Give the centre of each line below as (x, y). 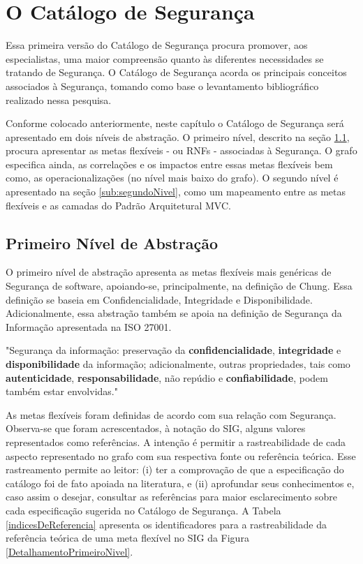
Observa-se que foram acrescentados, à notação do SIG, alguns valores (156, 428)
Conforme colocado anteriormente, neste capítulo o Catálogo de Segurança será (175, 123)
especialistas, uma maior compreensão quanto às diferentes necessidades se (165, 58)
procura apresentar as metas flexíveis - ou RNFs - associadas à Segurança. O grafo (181, 150)
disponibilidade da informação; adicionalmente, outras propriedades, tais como (178, 364)
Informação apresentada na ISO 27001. (89, 326)
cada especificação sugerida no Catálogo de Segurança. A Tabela (143, 510)
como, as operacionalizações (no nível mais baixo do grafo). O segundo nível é (172, 178)
